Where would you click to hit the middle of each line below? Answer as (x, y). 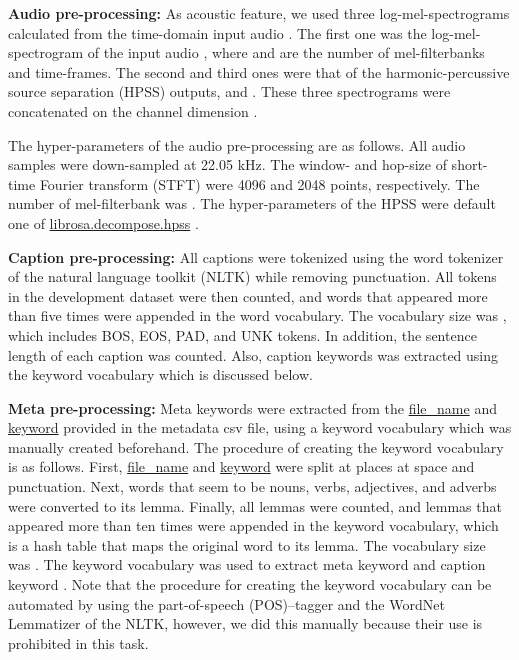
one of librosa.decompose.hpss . (103, 222)
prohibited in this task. (78, 642)
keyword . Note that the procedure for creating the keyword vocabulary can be (250, 584)
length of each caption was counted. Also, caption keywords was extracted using (253, 354)
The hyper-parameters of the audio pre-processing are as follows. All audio (237, 144)
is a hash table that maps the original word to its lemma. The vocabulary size (247, 544)
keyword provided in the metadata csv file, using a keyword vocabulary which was (260, 427)
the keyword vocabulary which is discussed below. (160, 374)
